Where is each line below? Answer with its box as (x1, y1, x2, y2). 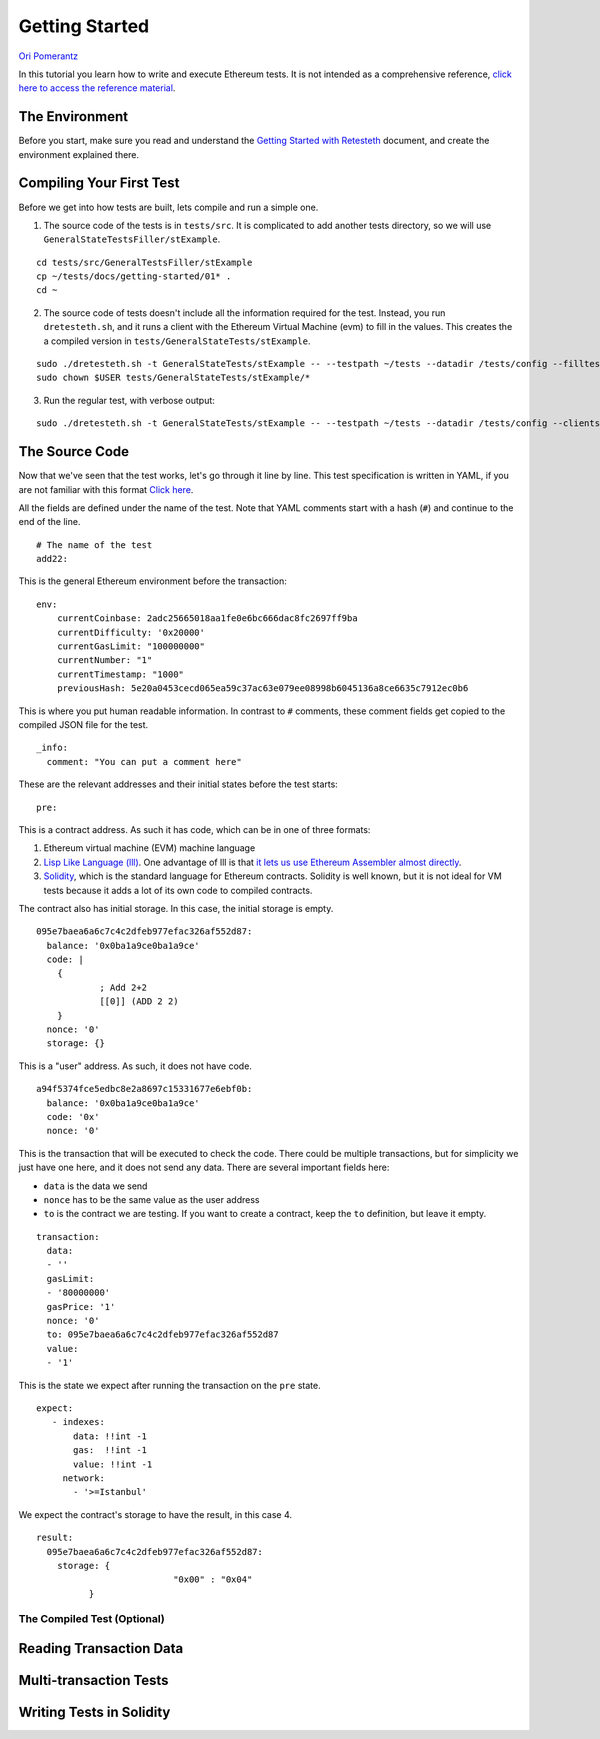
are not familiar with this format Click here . (18, 483, 194, 495)
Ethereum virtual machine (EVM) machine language (43, 842, 256, 854)
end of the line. (18, 516, 81, 528)
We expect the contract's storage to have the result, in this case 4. (18, 1508, 293, 1520)
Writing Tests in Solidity (18, 1704, 171, 1721)
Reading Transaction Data (18, 1640, 184, 1657)
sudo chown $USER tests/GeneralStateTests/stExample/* (36, 372, 311, 384)
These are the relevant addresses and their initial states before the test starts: (18, 778, 339, 790)
